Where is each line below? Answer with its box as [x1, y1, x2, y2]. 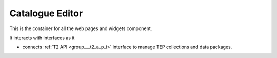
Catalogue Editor [9, 8, 83, 19]
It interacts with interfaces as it [9, 35, 75, 41]
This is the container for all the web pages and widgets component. [9, 25, 152, 32]
